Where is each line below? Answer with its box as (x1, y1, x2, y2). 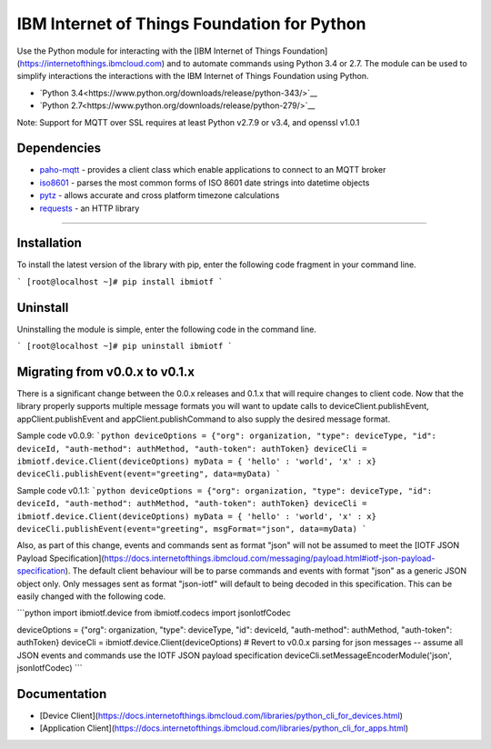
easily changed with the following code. (16, 591, 166, 602)
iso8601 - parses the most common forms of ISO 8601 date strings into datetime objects (39, 177, 370, 188)
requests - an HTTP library (39, 203, 140, 214)
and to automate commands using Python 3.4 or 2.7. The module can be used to (166, 57, 467, 68)
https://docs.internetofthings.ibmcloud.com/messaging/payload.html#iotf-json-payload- (104, 553, 436, 564)
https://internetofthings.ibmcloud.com (19, 57, 163, 68)
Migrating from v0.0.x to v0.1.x (16, 364, 195, 379)
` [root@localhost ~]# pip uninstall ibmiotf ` (16, 341, 234, 352)
